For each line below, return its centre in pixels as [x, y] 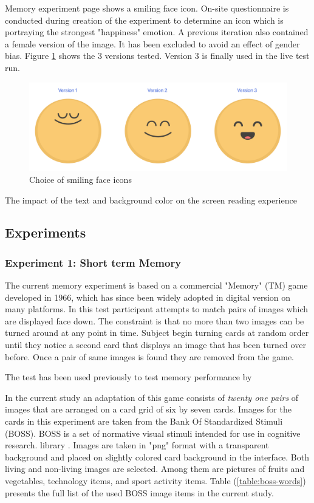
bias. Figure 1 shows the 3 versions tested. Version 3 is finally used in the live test [157, 56]
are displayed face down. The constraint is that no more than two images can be [155, 320]
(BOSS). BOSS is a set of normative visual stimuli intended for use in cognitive [153, 433]
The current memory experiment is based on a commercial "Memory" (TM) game [156, 285]
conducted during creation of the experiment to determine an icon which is [144, 20]
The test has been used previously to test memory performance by [128, 377]
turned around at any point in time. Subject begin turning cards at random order [157, 333]
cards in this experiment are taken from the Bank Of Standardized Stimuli [144, 421]
